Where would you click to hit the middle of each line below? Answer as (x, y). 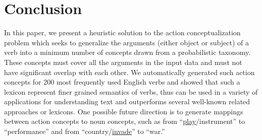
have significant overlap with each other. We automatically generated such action (129, 72)
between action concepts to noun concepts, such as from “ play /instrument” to (125, 121)
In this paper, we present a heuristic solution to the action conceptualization (122, 32)
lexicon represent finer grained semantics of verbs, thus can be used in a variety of (131, 91)
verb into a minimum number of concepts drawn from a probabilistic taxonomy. (127, 52)
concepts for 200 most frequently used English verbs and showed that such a (122, 82)
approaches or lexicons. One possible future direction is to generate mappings (124, 111)
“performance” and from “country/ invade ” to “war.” (85, 131)
